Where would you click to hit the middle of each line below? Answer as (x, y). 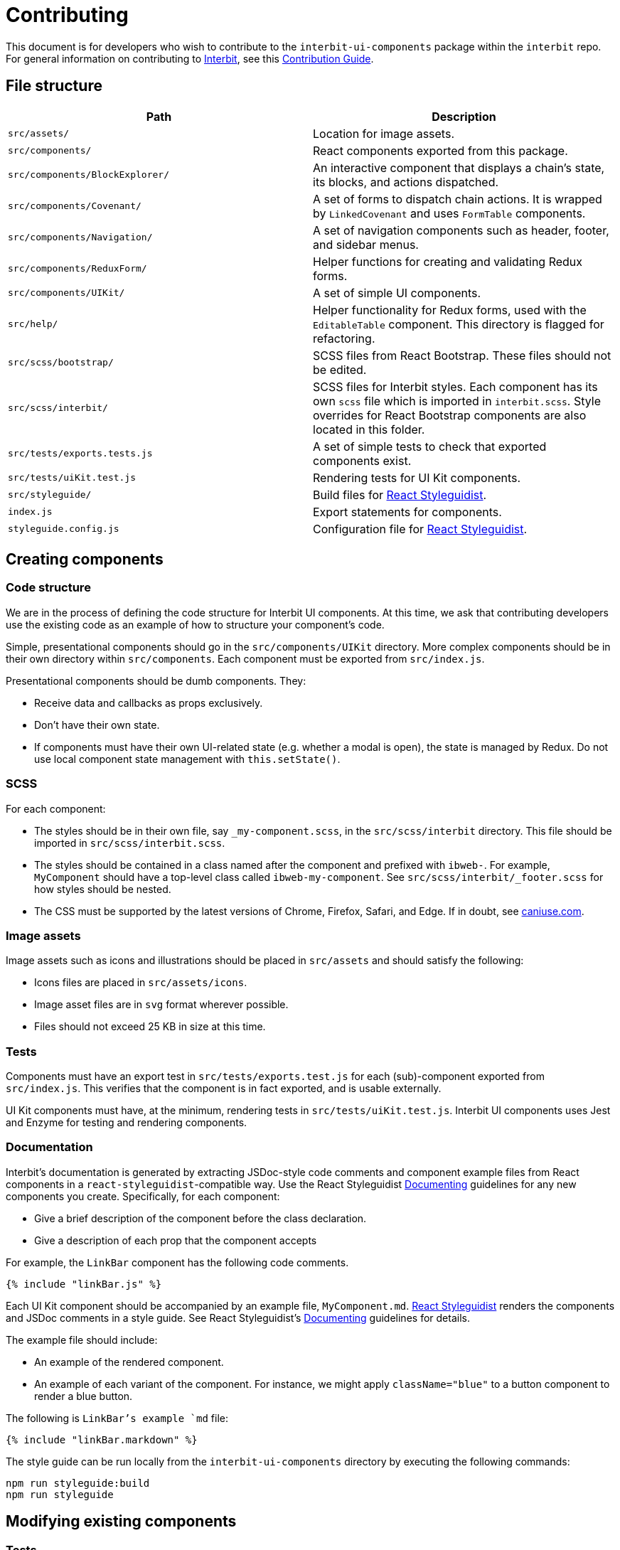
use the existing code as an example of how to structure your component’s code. (195, 624)
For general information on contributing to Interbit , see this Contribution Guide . (190, 58)
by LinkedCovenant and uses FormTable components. (449, 213)
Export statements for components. (407, 512)
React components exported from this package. (440, 150)
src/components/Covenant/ (75, 206)
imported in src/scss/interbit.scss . (130, 843)
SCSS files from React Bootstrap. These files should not (462, 355)
